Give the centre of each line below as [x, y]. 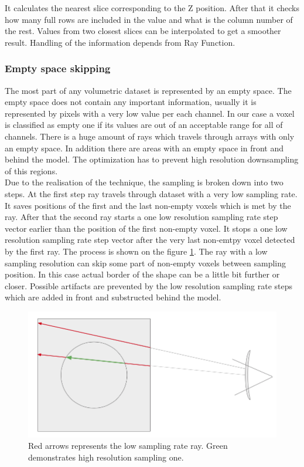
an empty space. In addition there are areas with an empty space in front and [144, 148]
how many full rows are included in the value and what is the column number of [149, 19]
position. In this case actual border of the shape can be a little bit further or [142, 274]
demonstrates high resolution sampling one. [106, 457]
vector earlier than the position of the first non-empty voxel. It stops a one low [146, 228]
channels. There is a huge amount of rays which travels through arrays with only [150, 136]
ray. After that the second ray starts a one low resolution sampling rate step [141, 217]
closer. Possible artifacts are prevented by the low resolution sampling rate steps [149, 285]
